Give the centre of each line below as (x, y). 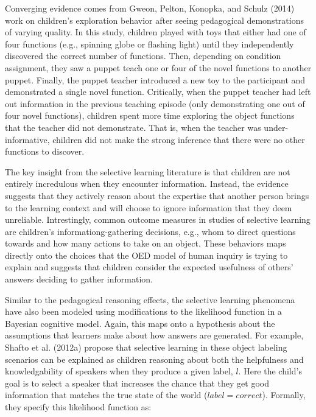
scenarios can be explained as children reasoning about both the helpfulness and (154, 359)
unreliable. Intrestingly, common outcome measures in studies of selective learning (158, 219)
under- (276, 127)
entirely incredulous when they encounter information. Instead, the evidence (147, 184)
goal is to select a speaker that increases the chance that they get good (137, 383)
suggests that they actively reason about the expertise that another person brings (157, 195)
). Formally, (284, 395)
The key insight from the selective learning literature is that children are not (148, 171)
